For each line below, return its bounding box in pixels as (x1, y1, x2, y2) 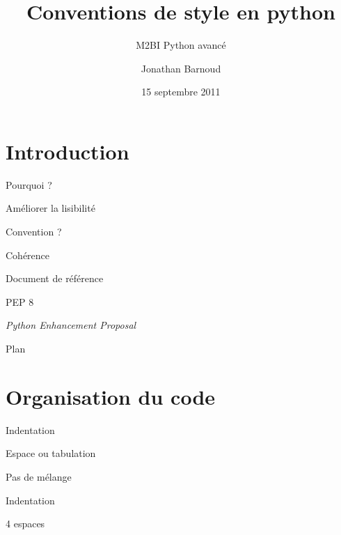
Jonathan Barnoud (141, 61, 221, 75)
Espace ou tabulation (6, 446, 96, 460)
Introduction (6, 137, 129, 165)
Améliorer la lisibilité (6, 201, 95, 215)
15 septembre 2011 (141, 84, 221, 99)
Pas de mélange (6, 469, 72, 483)
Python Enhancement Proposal (6, 318, 136, 332)
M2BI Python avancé (136, 38, 226, 52)
